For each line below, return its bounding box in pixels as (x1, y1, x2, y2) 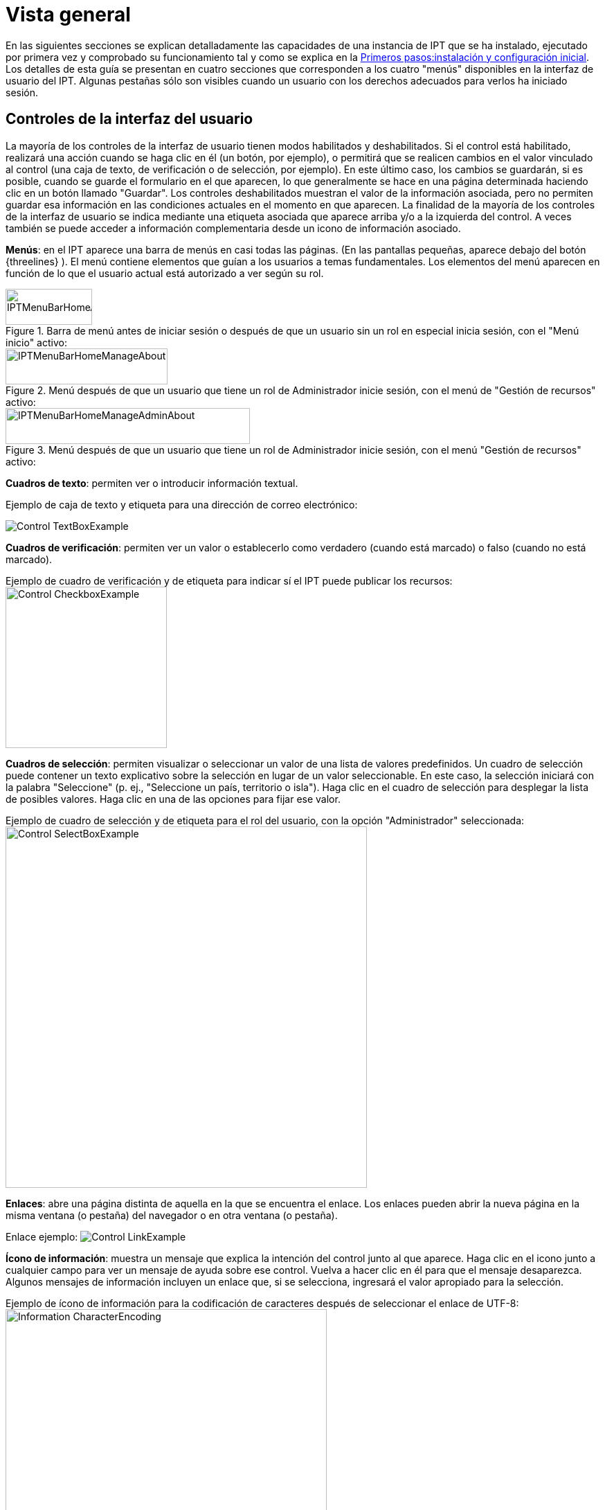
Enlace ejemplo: (6, 1230, 78, 1243)
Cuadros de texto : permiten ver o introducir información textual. (6, 477, 298, 489)
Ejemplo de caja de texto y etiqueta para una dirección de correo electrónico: (6, 498, 358, 510)
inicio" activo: (6, 336, 67, 348)
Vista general (6, 3, 131, 26)
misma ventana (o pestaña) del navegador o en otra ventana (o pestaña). (6, 1209, 338, 1221)
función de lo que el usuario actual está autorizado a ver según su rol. (6, 267, 324, 279)
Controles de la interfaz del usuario (6, 110, 253, 128)
